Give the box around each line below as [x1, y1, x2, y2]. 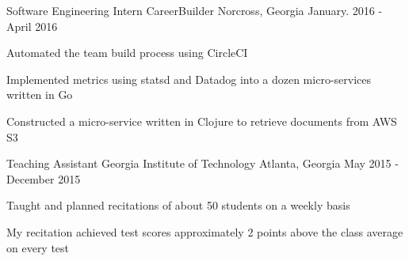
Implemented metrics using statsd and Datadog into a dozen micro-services [6, 70, 371, 87]
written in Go [6, 86, 73, 103]
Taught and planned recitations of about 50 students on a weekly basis [6, 197, 350, 214]
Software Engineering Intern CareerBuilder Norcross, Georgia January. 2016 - [6, 2, 383, 18]
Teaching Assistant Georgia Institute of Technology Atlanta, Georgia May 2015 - [6, 155, 399, 172]
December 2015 [6, 170, 81, 187]
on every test [6, 239, 70, 255]
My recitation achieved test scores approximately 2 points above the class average [6, 223, 403, 240]
